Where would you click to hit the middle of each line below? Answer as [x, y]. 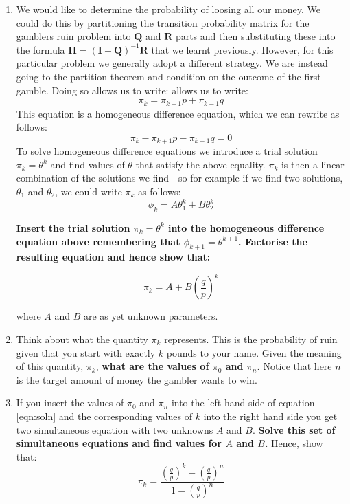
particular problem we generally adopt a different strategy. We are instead [172, 63]
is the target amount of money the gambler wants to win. [137, 379]
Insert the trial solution [73, 227]
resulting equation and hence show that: [113, 257]
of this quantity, [50, 366]
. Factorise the [273, 241]
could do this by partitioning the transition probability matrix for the [163, 22]
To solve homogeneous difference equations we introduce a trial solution [167, 151]
